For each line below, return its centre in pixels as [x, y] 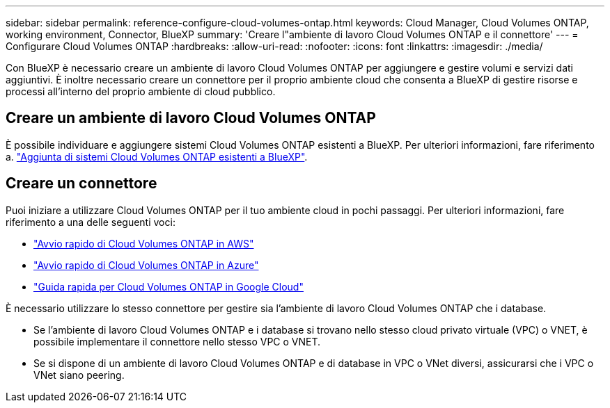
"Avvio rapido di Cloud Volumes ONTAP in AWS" [144, 243]
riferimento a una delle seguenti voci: [91, 222]
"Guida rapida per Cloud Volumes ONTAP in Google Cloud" [169, 286]
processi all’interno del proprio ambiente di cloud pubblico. [141, 91]
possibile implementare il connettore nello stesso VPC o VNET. [177, 341]
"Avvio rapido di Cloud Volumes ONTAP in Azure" [146, 265]
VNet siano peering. [79, 375]
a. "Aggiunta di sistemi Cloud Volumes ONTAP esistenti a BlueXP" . [157, 156]
